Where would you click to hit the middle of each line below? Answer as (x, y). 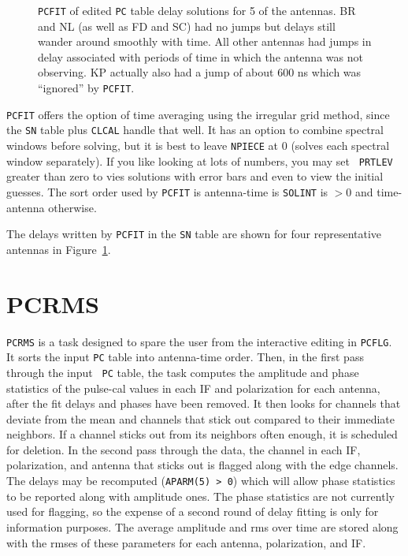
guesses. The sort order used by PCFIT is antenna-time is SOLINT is (167, 191)
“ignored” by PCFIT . (86, 88)
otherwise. (72, 207)
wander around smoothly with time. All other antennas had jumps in (205, 41)
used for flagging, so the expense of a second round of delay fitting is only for (193, 511)
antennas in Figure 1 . (59, 249)
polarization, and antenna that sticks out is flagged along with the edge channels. (202, 465)
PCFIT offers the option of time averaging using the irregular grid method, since (198, 114)
